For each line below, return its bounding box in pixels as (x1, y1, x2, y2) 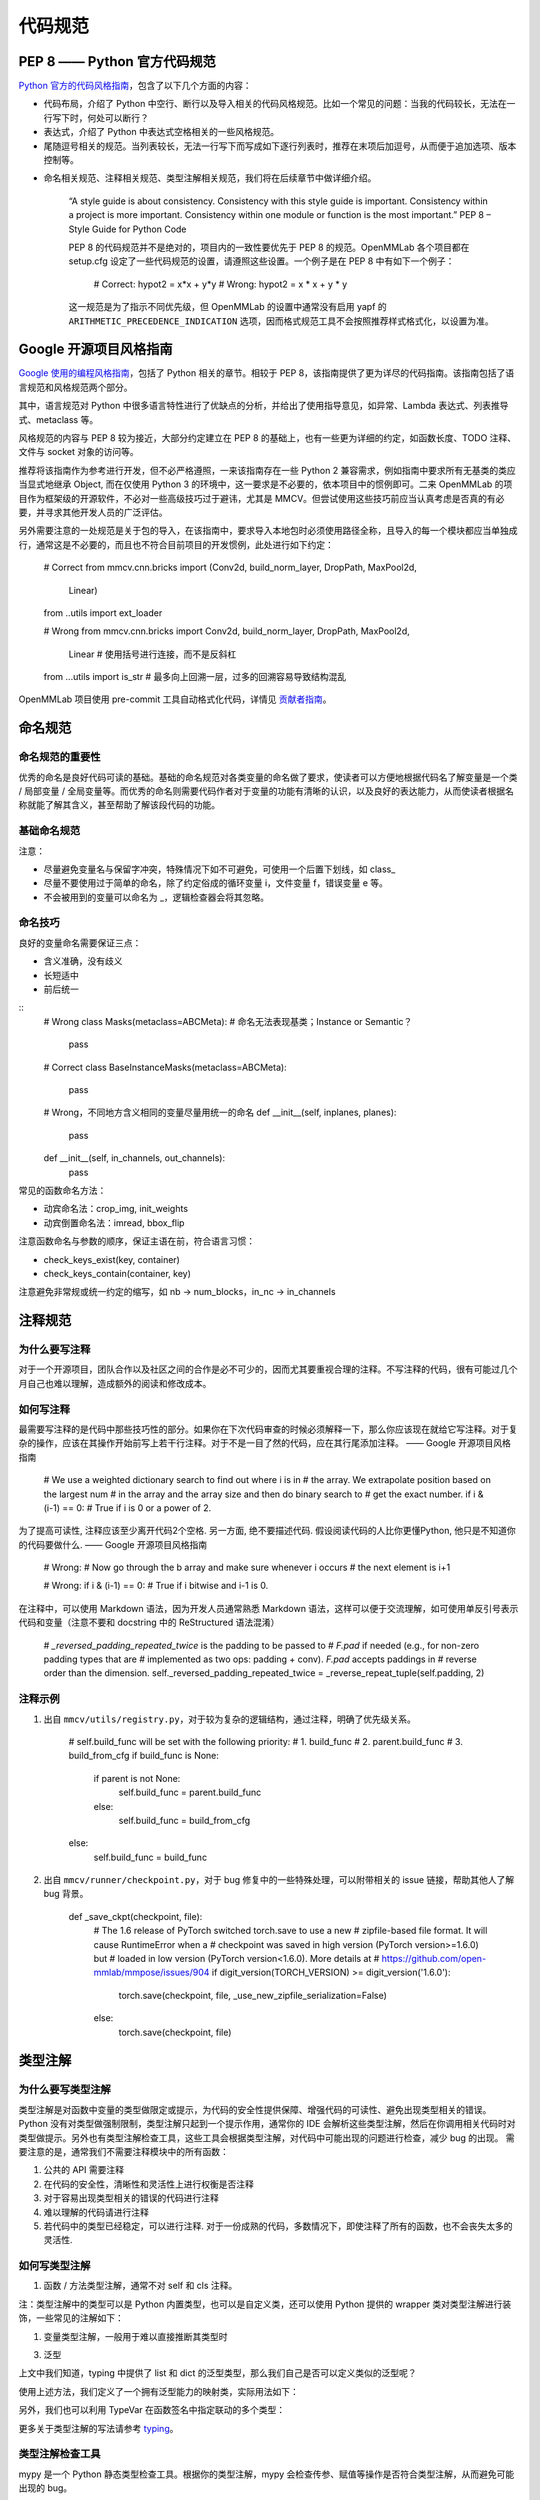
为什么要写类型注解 (18, 2083, 112, 2097)
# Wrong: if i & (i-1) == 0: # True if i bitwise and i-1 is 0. (43, 1580, 269, 1592)
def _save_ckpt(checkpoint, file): (68, 1910, 203, 1922)
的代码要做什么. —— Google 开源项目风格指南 (18, 1538, 208, 1550)
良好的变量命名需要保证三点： (18, 936, 142, 949)
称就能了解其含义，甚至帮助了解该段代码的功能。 (18, 799, 220, 811)
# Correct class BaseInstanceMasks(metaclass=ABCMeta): (43, 1061, 287, 1073)
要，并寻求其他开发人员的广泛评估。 (18, 506, 168, 518)
